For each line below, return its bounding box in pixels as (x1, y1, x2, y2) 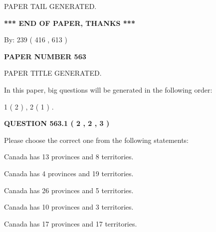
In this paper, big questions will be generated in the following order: (4, 84, 213, 95)
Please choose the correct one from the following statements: (4, 134, 189, 145)
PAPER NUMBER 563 (4, 51, 86, 61)
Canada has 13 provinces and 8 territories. (4, 151, 134, 162)
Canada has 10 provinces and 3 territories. (4, 202, 134, 212)
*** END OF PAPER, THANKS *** (4, 17, 135, 28)
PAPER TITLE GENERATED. (4, 68, 102, 78)
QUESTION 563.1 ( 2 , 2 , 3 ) (4, 118, 110, 128)
